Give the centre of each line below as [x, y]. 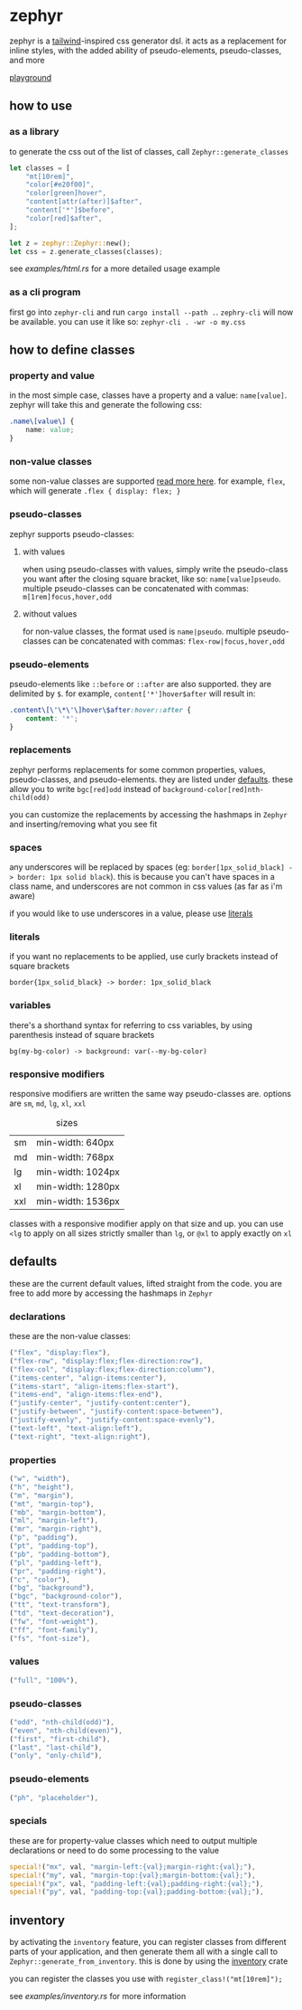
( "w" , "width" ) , [40, 1479]
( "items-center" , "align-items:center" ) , [88, 1378]
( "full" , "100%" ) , [44, 1680]
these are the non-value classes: [70, 1336]
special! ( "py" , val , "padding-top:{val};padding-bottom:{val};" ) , [137, 1892]
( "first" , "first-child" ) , [60, 1739]
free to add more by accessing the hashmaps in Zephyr [111, 1293]
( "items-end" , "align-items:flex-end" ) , [87, 1395]
